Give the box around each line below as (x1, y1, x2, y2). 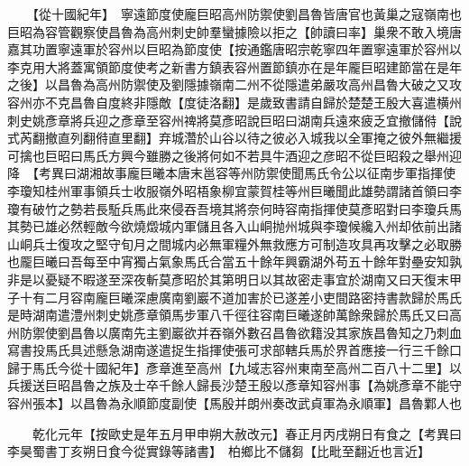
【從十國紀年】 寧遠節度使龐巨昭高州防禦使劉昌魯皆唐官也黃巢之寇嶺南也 (32, 5, 462, 23)
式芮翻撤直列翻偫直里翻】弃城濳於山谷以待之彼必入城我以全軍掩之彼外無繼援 (7, 128, 462, 147)
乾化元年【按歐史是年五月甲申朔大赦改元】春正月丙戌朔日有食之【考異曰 (32, 424, 462, 443)
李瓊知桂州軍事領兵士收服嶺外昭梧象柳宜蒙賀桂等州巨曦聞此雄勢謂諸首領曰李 (7, 181, 462, 200)
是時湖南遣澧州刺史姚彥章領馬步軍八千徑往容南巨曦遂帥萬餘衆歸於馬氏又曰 (7, 305, 449, 324)
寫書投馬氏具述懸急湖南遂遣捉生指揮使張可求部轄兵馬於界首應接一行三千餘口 (7, 340, 462, 359)
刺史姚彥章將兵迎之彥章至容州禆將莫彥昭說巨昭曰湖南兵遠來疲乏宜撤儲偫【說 (7, 110, 462, 129)
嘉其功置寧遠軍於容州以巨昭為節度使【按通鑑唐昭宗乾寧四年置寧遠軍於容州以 (7, 40, 462, 59)
